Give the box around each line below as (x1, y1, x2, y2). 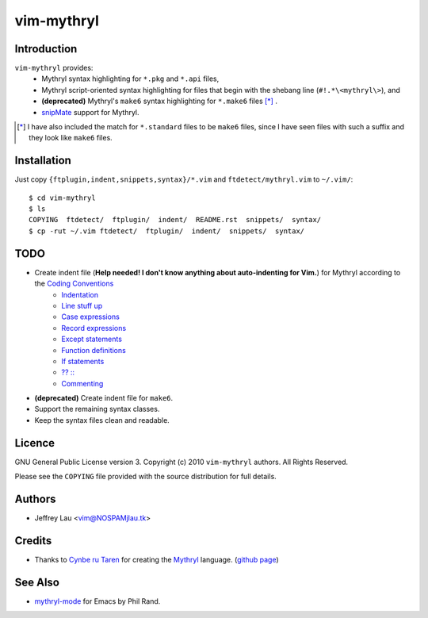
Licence (14, 436, 55, 450)
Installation (14, 154, 71, 167)
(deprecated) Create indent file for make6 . (34, 393, 174, 403)
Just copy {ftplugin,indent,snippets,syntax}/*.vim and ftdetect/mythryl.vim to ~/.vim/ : (14, 175, 353, 184)
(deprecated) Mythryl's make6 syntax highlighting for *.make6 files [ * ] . (41, 96, 277, 106)
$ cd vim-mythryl (29, 193, 96, 202)
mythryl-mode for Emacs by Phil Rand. (34, 596, 161, 606)
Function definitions (61, 345, 126, 355)
